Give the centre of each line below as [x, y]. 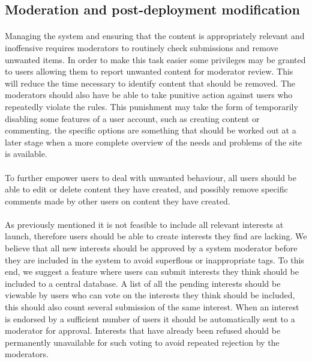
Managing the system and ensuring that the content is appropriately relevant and [155, 36]
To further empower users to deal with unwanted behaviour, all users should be [151, 177]
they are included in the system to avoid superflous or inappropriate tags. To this [154, 259]
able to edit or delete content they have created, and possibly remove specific [146, 189]
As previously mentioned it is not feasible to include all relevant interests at [144, 224]
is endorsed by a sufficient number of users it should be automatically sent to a [150, 318]
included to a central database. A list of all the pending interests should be [143, 283]
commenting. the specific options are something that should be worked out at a [151, 130]
